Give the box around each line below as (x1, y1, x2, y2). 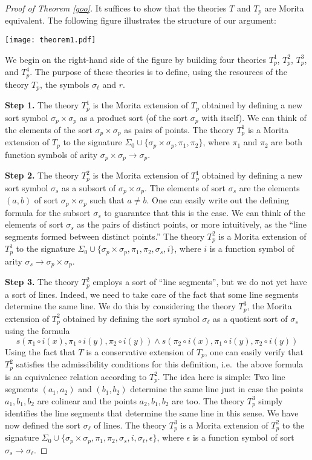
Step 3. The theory (5, 275, 79, 288)
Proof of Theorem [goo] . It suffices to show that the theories (5, 2, 227, 14)
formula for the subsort (5, 206, 91, 218)
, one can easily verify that (204, 345, 304, 358)
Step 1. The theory (5, 99, 79, 111)
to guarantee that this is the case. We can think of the (104, 206, 305, 218)
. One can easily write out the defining (146, 194, 289, 206)
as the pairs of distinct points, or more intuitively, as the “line (77, 218, 307, 231)
